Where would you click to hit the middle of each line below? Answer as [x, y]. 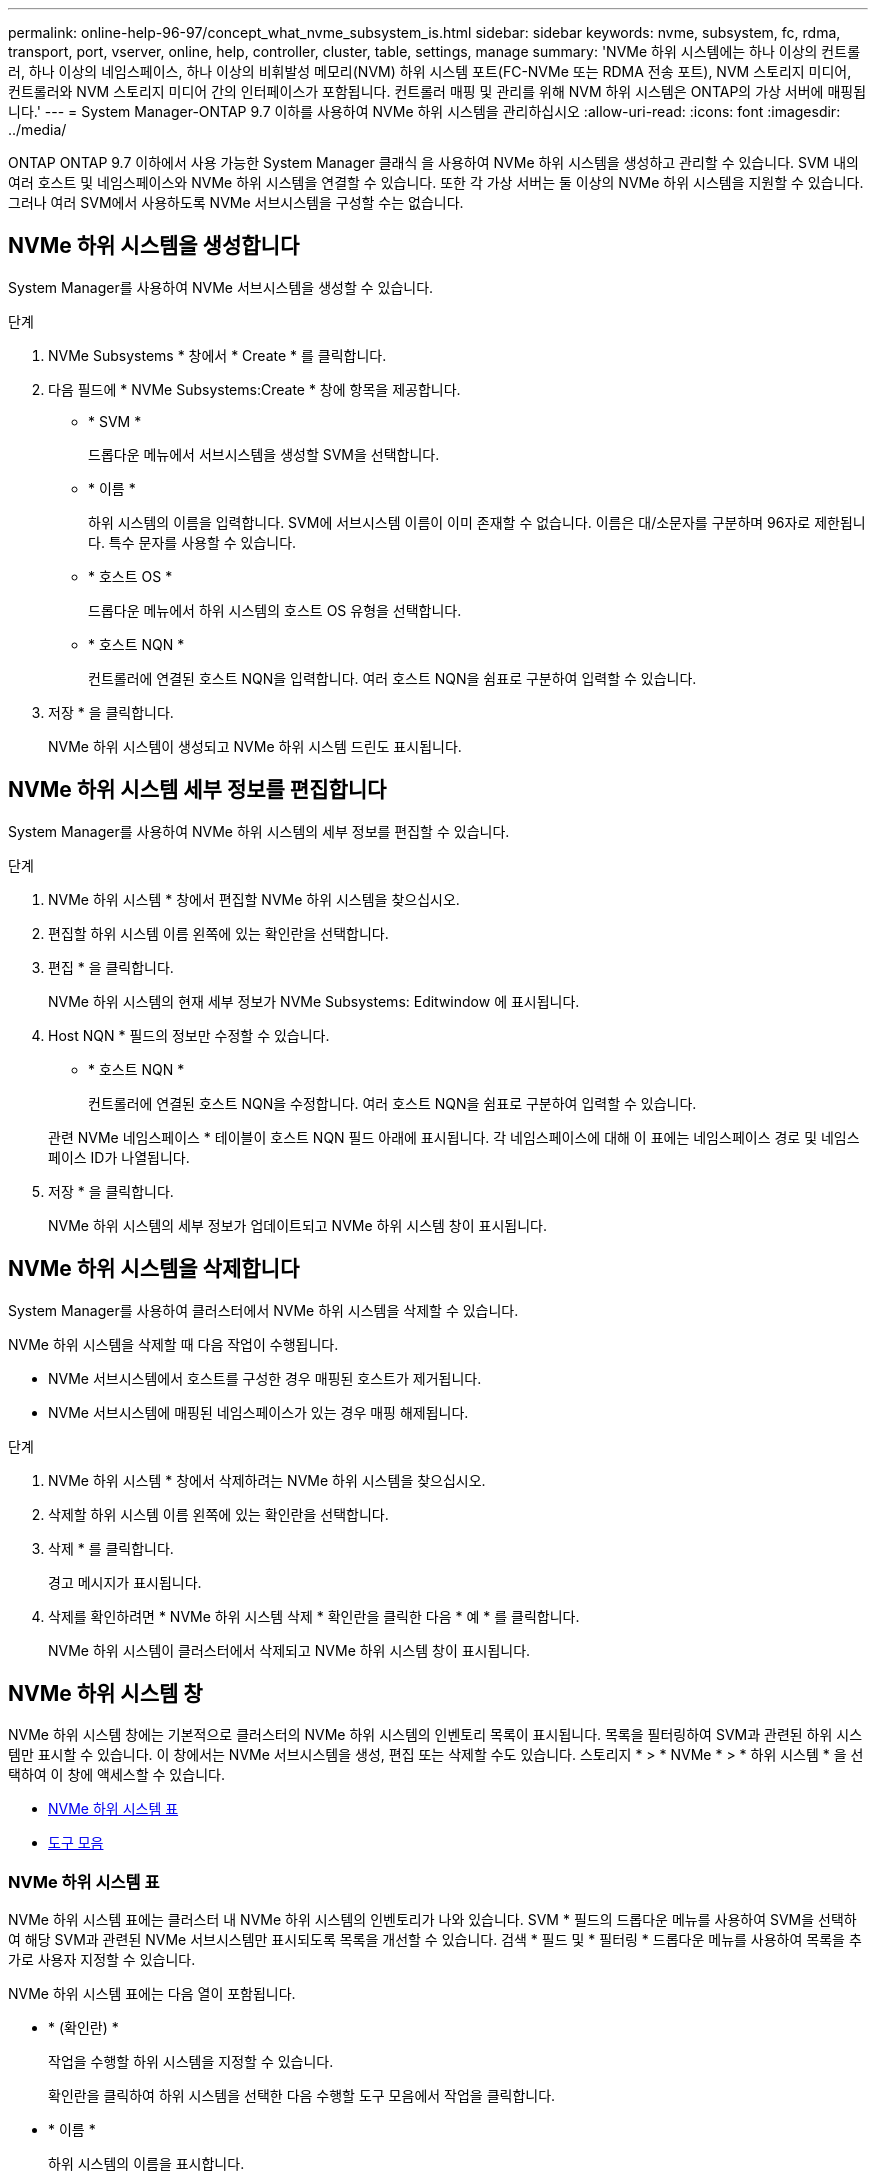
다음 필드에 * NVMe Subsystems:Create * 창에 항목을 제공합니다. [254, 389]
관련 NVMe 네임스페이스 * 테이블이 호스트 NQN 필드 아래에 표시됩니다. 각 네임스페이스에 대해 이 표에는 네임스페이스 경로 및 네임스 [454, 1137]
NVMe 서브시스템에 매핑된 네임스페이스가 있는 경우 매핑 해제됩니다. [258, 1412]
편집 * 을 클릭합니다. [111, 967]
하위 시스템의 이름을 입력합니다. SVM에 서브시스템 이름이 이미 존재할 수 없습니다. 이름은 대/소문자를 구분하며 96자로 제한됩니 [477, 522]
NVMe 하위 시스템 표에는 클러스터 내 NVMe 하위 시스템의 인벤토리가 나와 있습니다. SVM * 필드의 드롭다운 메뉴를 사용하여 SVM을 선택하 [432, 1920]
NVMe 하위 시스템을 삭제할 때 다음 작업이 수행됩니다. [173, 1344]
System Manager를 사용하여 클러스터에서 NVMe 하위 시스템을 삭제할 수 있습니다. [263, 1310]
